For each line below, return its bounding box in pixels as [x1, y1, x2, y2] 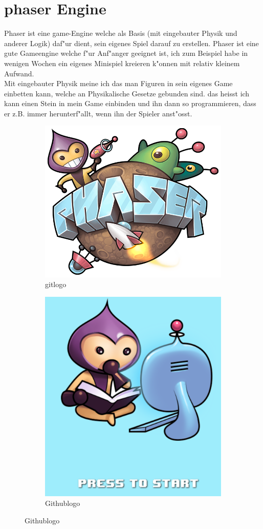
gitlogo [45, 279, 67, 290]
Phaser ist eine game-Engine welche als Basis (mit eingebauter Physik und [4, 28, 237, 38]
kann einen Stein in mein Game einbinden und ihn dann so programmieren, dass [4, 98, 256, 109]
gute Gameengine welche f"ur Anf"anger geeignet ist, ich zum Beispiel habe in [4, 48, 248, 58]
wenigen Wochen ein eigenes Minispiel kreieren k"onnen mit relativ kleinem [4, 57, 240, 68]
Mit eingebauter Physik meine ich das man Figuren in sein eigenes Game [4, 78, 233, 89]
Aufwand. [4, 68, 34, 78]
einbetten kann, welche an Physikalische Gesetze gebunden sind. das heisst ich [4, 88, 250, 98]
